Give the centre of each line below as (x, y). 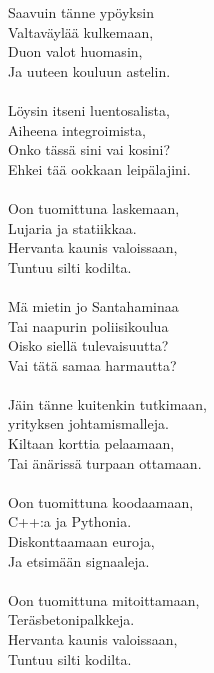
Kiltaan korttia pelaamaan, (91, 443)
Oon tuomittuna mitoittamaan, (104, 599)
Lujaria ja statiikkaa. (72, 227)
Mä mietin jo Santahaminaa (93, 305)
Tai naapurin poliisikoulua (88, 325)
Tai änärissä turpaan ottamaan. (105, 462)
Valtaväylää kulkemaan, (81, 31)
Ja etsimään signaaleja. (79, 560)
